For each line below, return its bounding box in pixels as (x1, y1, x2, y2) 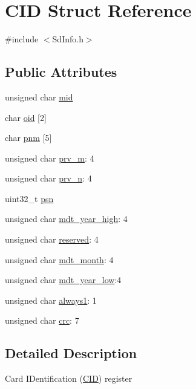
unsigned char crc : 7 (5, 314, 79, 327)
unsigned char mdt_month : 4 (5, 253, 114, 266)
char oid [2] (5, 111, 47, 123)
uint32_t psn (5, 192, 54, 204)
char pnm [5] (5, 131, 52, 144)
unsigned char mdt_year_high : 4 (5, 212, 128, 225)
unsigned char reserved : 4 (5, 233, 99, 246)
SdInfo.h (52, 33, 83, 45)
